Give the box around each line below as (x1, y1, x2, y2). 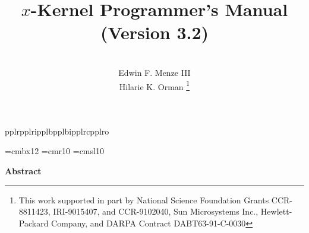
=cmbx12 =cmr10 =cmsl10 (5, 145, 104, 157)
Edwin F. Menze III (118, 66, 191, 78)
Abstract (5, 164, 42, 177)
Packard (18, 216, 49, 229)
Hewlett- (260, 205, 292, 218)
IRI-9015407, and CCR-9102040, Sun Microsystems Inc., (53, 205, 258, 218)
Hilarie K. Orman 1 (119, 78, 190, 92)
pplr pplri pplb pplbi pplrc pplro (5, 125, 109, 137)
